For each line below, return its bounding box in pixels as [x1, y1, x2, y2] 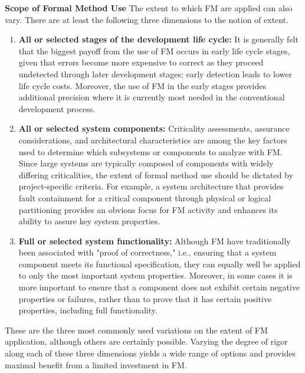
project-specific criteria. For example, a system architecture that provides [18, 180, 284, 192]
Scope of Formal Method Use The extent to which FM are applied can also [5, 2, 293, 14]
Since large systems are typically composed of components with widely [18, 157, 274, 169]
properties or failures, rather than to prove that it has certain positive [18, 292, 272, 305]
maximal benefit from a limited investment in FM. [5, 358, 187, 371]
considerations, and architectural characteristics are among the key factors [18, 133, 287, 146]
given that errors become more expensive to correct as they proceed [18, 56, 264, 68]
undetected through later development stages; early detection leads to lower [18, 67, 292, 80]
